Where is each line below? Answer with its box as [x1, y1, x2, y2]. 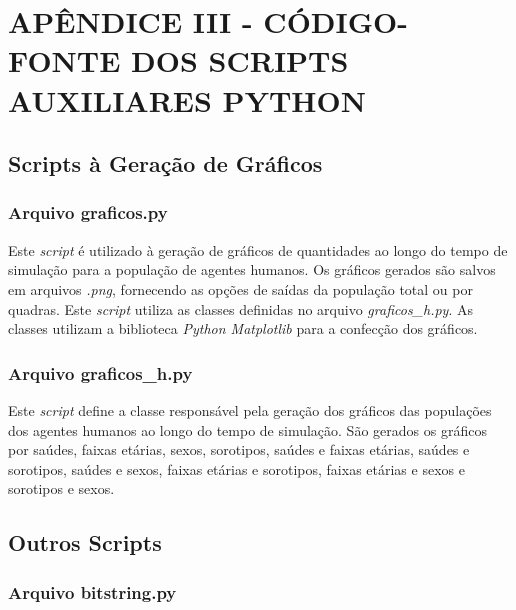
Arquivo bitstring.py [8, 579, 177, 604]
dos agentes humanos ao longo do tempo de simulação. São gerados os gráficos [8, 419, 487, 440]
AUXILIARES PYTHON [8, 79, 366, 120]
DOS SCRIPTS [131, 40, 349, 81]
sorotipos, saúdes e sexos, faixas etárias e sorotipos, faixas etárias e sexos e [8, 458, 465, 479]
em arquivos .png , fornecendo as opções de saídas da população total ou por [8, 278, 473, 299]
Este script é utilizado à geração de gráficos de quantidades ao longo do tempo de [8, 239, 508, 260]
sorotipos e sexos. [8, 478, 115, 499]
